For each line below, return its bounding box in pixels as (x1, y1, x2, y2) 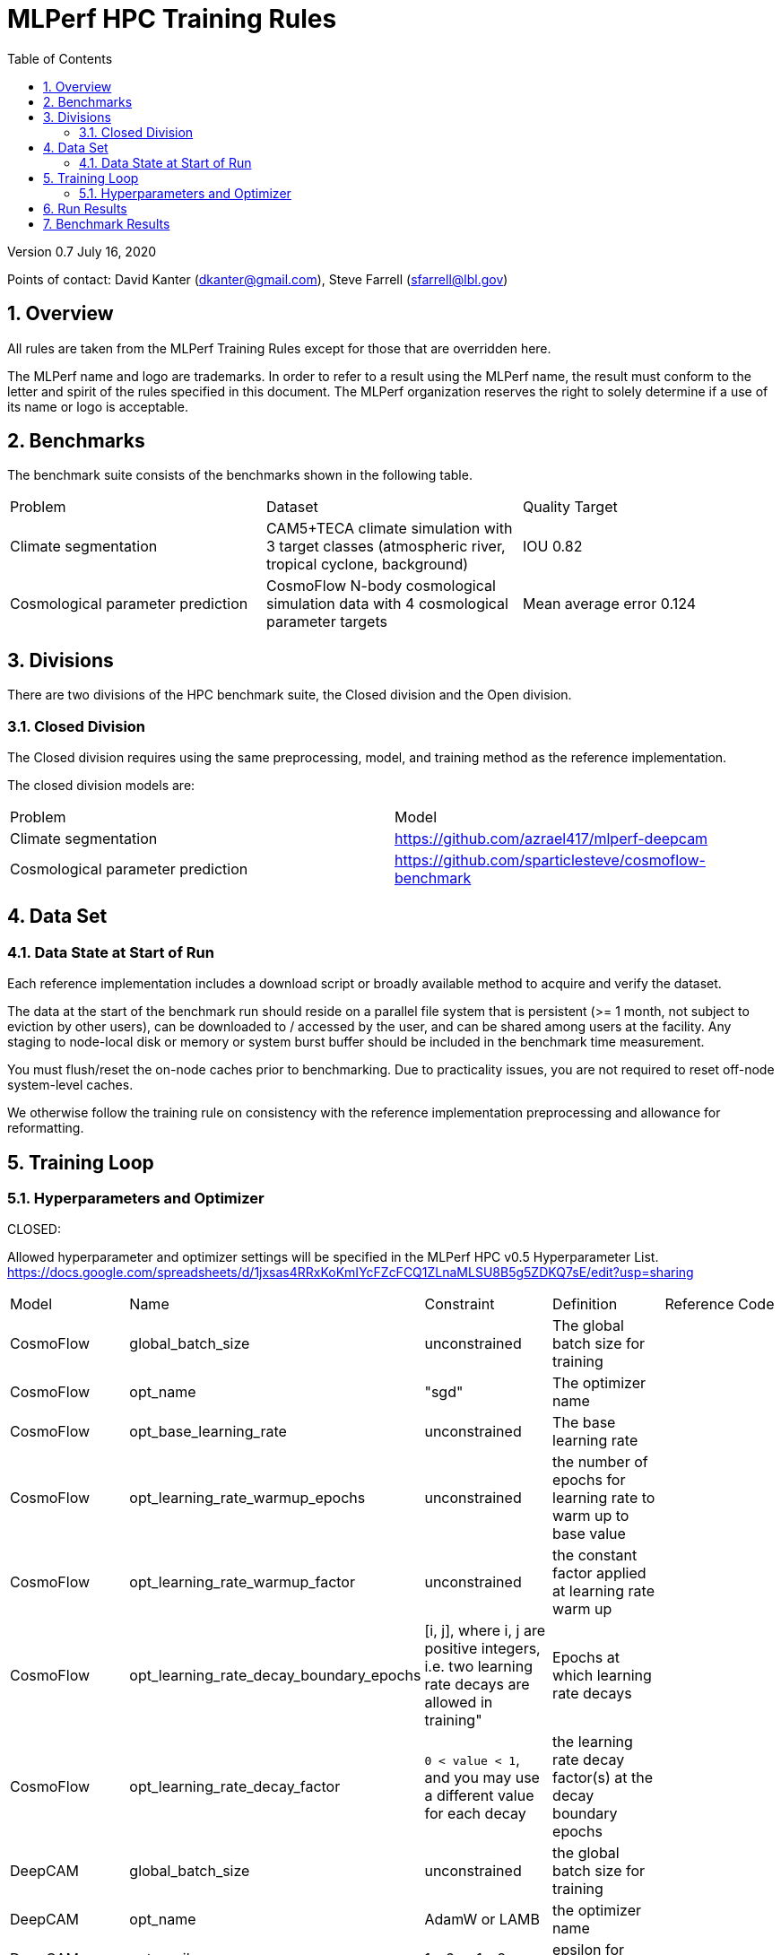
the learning (552, 1733, 633, 1751)
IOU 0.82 (522, 537, 583, 556)
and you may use (424, 1768, 540, 1787)
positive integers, (424, 1639, 541, 1658)
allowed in (424, 1693, 493, 1712)
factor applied (552, 1564, 646, 1583)
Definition (552, 1295, 618, 1314)
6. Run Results (43, 200, 127, 216)
